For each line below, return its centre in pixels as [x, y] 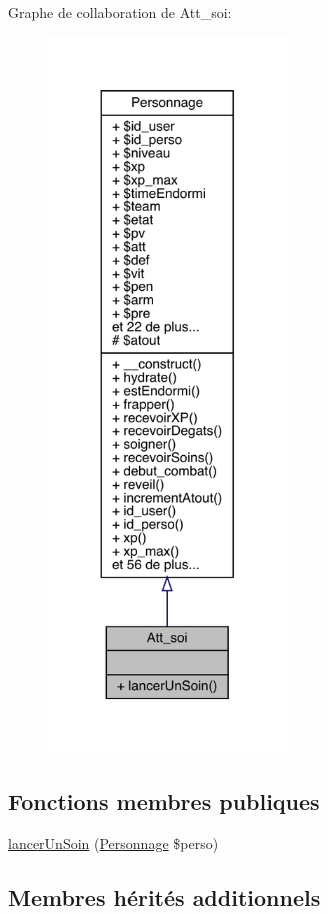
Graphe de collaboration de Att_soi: [120, 12]
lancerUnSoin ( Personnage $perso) [113, 843]
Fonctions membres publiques [164, 801]
